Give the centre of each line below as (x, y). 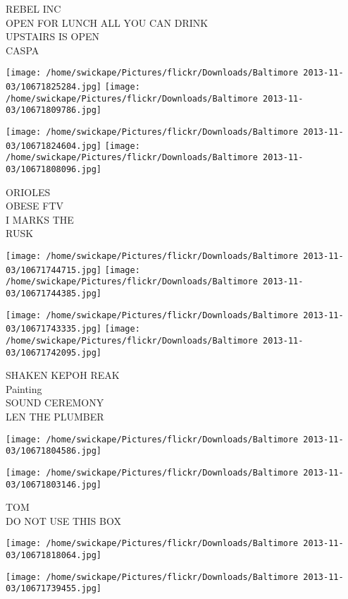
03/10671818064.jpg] (54, 556)
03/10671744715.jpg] (54, 270)
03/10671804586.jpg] (54, 451)
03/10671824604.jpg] (54, 146)
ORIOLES (28, 192)
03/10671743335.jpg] (54, 329)
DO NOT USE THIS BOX (63, 520)
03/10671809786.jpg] (54, 110)
